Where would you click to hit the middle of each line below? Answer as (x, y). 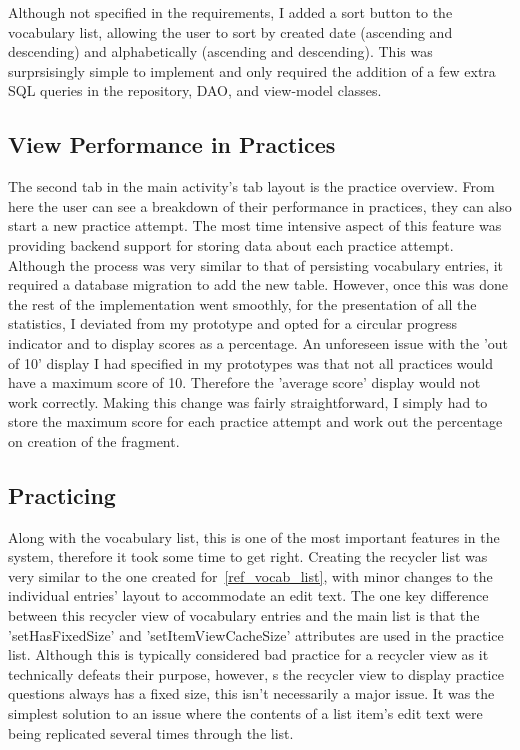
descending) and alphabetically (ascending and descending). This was (220, 51)
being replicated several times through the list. (151, 732)
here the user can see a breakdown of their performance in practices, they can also (260, 205)
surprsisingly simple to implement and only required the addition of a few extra (252, 70)
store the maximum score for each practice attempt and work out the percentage (255, 421)
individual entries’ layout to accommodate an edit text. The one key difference (248, 595)
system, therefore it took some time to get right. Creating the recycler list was (248, 556)
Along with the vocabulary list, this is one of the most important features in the (254, 536)
